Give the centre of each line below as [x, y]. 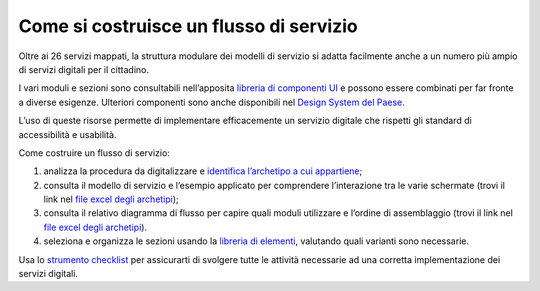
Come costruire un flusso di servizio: [94, 152]
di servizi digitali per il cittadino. [84, 69]
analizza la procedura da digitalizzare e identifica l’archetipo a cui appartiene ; [203, 171]
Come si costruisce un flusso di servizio [188, 26]
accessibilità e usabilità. [67, 134]
